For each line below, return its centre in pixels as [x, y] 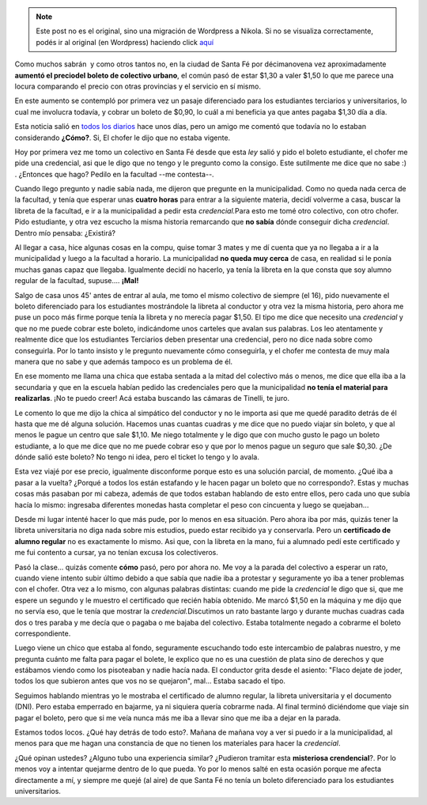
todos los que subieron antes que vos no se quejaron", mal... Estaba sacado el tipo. [150, 681]
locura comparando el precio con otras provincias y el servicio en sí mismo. [138, 86]
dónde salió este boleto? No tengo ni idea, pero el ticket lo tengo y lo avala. [137, 457]
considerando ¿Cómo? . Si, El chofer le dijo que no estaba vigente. [123, 138]
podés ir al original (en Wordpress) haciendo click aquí [125, 42]
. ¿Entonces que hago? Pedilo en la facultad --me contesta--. [114, 174]
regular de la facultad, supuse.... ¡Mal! [77, 281]
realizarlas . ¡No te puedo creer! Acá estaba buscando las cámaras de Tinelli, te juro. [152, 399]
